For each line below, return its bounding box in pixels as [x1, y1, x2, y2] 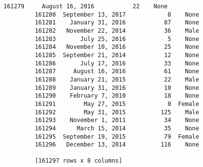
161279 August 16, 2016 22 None [3, 3, 168, 10]
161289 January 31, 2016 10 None [35, 84, 199, 91]
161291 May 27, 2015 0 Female [35, 100, 199, 107]
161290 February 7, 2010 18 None [35, 92, 199, 100]
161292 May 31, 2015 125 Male [35, 108, 199, 116]
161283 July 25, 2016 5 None [35, 35, 199, 42]
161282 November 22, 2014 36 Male [35, 27, 199, 34]
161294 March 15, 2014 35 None [35, 125, 199, 132]
